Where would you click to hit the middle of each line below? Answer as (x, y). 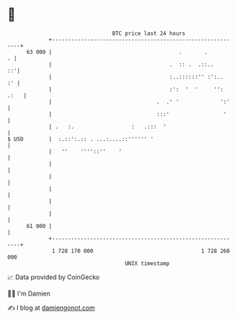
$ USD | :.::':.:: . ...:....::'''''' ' (81, 139)
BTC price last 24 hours (149, 33)
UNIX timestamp (147, 263)
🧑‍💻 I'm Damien (29, 293)
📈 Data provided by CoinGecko (54, 277)
